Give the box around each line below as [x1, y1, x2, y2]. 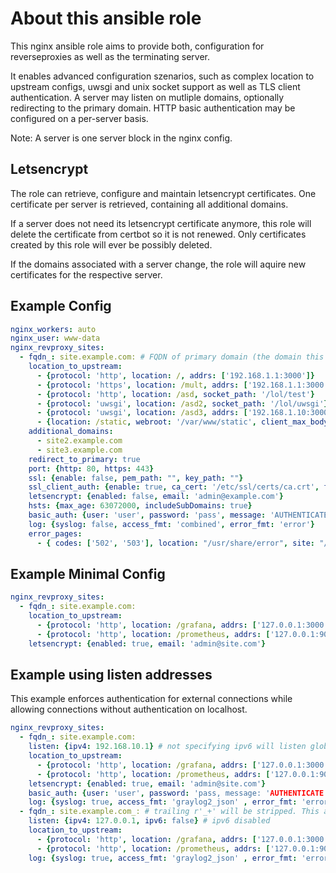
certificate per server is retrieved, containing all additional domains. [10, 198, 289, 210]
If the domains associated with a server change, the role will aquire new [10, 258, 307, 270]
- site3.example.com [36, 445, 123, 455]
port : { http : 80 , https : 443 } [28, 463, 155, 474]
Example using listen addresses [10, 667, 213, 684]
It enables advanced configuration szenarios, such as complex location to [10, 70, 315, 82]
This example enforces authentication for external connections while [10, 693, 293, 705]
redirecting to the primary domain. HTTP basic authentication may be [10, 102, 296, 114]
